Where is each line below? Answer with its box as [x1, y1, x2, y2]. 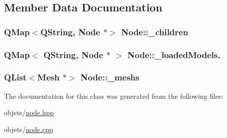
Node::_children [121, 25, 188, 38]
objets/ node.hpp [4, 107, 54, 118]
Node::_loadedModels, [127, 48, 221, 61]
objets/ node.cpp [4, 124, 53, 134]
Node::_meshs [80, 71, 139, 83]
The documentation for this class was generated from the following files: [4, 90, 224, 101]
